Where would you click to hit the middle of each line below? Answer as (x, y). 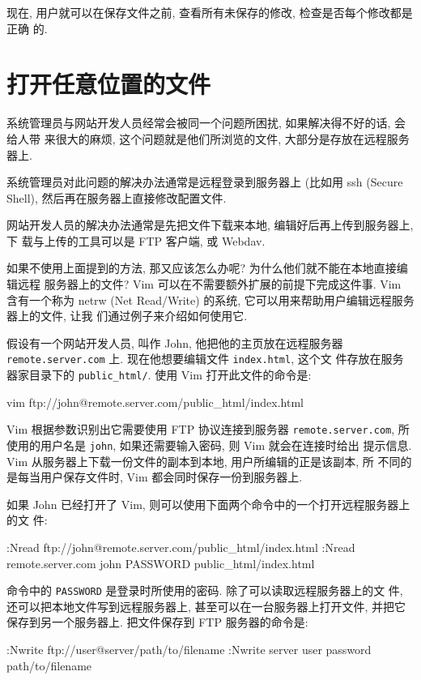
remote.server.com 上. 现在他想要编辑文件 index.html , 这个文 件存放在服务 (205, 359)
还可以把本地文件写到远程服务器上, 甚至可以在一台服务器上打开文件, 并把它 (206, 606)
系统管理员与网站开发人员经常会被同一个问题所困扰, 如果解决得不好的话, (199, 123)
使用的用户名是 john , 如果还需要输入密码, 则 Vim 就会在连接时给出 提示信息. (209, 445)
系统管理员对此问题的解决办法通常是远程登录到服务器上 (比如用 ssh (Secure (205, 182)
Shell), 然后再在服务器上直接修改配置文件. (117, 197)
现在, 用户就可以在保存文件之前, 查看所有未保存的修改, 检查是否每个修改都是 (210, 12)
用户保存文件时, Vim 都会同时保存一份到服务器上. (171, 477)
